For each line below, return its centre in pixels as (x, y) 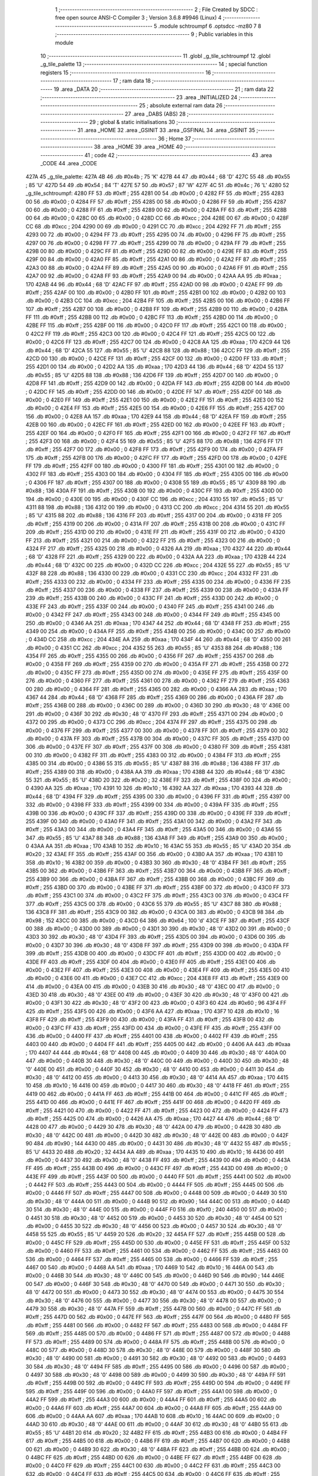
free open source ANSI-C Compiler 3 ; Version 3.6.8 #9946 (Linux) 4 (138, 18)
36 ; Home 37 (175, 138)
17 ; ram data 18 (132, 81)
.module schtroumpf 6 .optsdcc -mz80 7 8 (210, 26)
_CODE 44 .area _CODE (69, 164)
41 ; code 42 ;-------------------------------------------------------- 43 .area (178, 155)
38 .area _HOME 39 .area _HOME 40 (138, 147)
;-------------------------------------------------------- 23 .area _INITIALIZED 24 (139, 97)
